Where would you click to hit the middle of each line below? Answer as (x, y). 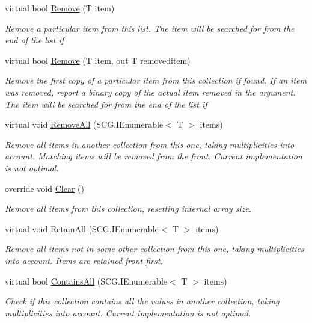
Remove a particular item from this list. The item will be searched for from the (150, 28)
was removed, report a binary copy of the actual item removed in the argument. (150, 92)
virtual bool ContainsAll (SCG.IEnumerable (86, 281)
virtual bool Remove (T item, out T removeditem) (98, 60)
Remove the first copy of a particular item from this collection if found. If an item (156, 80)
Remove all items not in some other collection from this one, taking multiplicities (154, 249)
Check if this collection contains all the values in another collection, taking (142, 301)
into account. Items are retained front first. (84, 260)
